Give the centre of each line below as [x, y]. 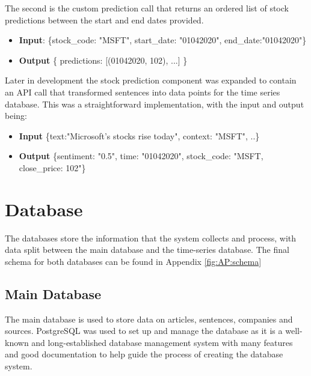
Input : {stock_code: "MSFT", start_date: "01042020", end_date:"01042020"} [163, 40]
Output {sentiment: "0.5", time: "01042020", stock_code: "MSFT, [141, 156]
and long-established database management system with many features [162, 342]
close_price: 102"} [52, 167]
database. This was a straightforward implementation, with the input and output [155, 104]
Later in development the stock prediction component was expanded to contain [151, 80]
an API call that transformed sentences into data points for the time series [143, 92]
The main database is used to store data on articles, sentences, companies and [149, 319]
